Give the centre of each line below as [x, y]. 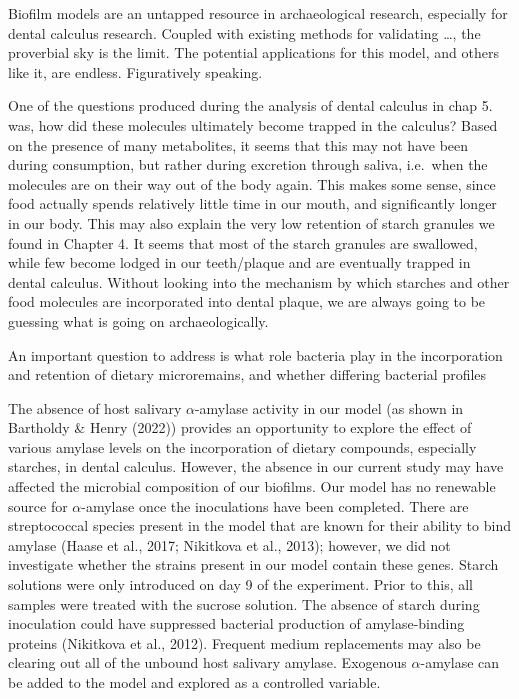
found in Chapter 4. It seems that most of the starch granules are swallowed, [243, 242]
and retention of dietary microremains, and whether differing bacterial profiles [247, 374]
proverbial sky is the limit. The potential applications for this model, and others [253, 52]
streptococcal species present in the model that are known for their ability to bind [259, 525]
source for [38, 505]
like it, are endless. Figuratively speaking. [135, 71]
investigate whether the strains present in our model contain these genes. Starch [253, 564]
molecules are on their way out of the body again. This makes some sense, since [252, 183]
